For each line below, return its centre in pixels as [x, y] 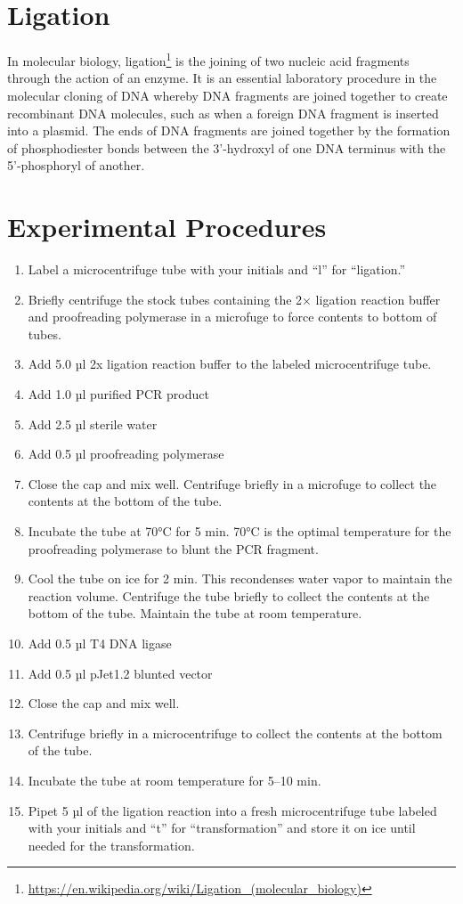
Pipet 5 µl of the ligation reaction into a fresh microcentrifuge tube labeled [232, 810]
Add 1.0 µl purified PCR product [118, 394]
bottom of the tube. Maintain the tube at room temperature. [195, 613]
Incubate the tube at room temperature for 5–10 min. [175, 780]
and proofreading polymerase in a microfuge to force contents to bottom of [232, 317]
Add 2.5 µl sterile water [93, 423]
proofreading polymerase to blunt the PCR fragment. [173, 548]
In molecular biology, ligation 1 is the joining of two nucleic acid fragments [208, 59]
